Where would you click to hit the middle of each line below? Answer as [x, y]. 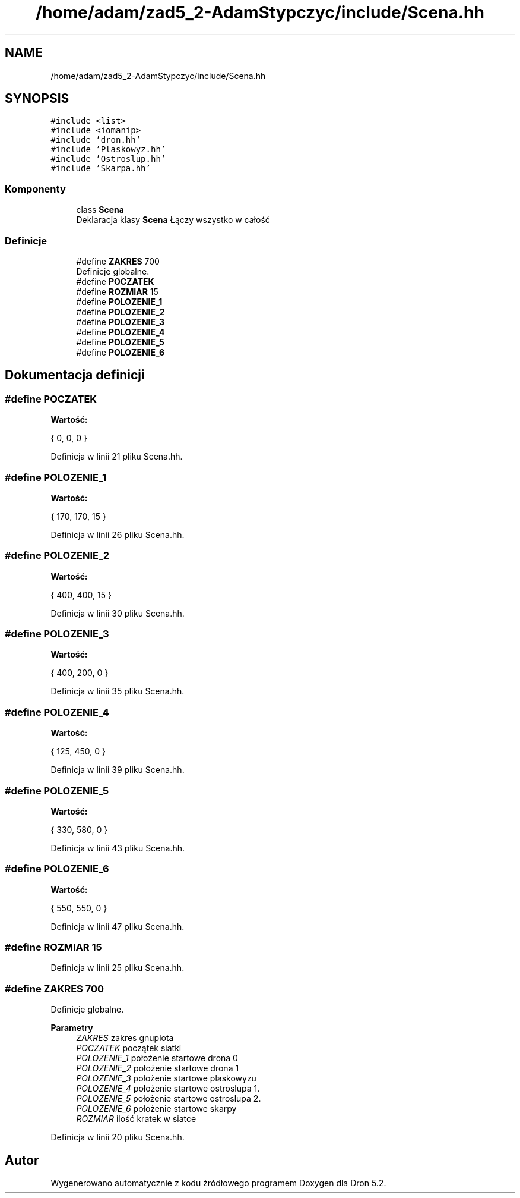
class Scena [100, 210]
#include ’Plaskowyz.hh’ [108, 150]
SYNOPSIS [37, 99]
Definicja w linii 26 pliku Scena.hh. [118, 534]
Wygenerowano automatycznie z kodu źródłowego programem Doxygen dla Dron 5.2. [218, 1183]
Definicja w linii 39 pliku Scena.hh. [118, 770]
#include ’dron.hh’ [96, 140]
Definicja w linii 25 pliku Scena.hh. [118, 968]
